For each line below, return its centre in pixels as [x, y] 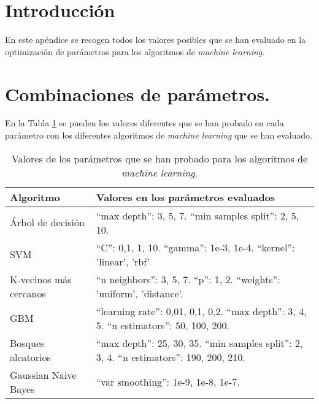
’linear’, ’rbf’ [123, 261]
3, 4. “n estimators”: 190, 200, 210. [171, 357]
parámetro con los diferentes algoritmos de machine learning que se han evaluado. [159, 135]
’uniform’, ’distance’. [140, 293]
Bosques [27, 343]
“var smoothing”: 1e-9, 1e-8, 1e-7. [168, 382]
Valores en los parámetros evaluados [186, 197]
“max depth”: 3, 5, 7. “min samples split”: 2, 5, [198, 215]
